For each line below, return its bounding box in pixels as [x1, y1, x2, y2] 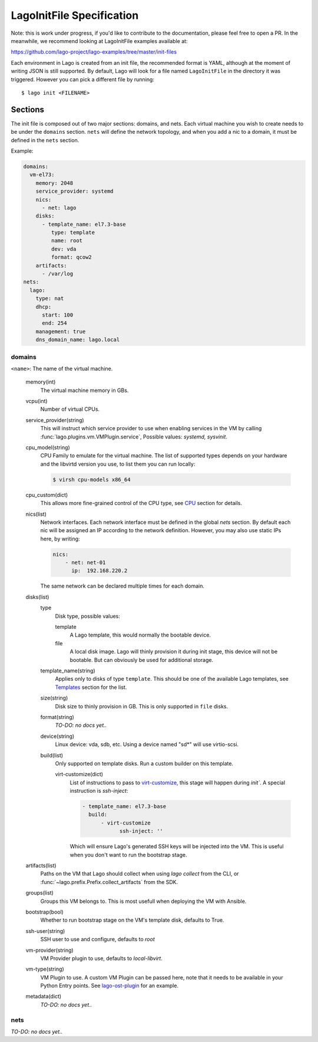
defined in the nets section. [11, 136, 79, 144]
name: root [51, 238, 82, 244]
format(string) [40, 713, 75, 720]
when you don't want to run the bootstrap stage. [69, 851, 187, 858]
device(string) [40, 733, 75, 740]
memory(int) [25, 378, 56, 385]
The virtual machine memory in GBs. [40, 387, 129, 394]
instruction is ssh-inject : [69, 787, 128, 794]
